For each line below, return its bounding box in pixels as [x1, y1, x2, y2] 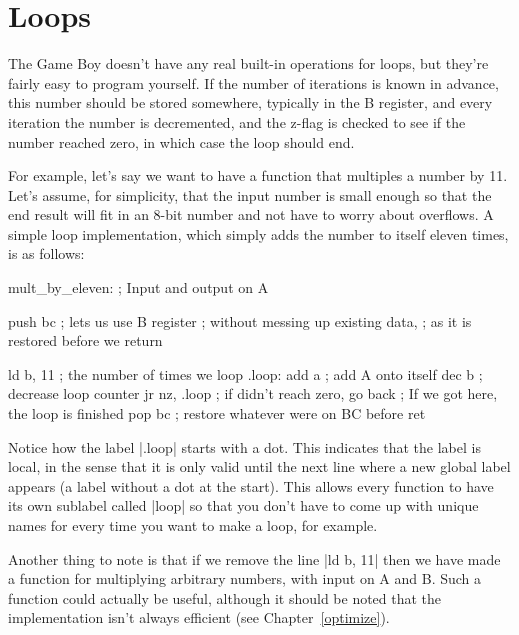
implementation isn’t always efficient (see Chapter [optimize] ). [8, 607, 390, 628]
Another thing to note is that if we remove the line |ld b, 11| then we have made [8, 548, 501, 569]
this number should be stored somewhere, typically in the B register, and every [8, 92, 493, 113]
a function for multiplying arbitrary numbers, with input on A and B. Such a [8, 568, 482, 589]
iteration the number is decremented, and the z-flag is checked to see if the [8, 111, 466, 132]
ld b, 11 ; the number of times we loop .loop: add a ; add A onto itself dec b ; [8, 363, 483, 384]
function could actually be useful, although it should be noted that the [8, 587, 442, 608]
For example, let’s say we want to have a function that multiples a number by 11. [8, 165, 508, 186]
